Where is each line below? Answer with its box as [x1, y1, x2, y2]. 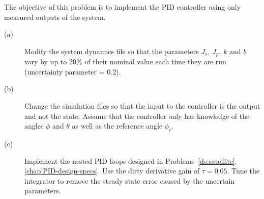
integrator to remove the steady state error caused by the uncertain [24, 175, 235, 186]
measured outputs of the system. [4, 11, 106, 22]
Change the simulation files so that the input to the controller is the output [24, 101, 260, 111]
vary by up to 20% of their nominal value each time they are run [24, 56, 226, 67]
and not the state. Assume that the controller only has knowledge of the [24, 110, 250, 121]
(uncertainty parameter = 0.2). [24, 66, 121, 77]
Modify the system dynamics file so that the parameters [24, 45, 199, 56]
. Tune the [227, 165, 259, 176]
